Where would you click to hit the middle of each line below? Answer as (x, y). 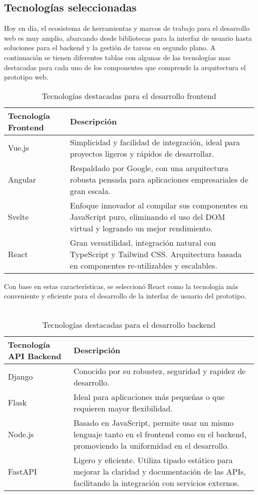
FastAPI (23, 471)
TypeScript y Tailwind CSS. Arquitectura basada (156, 254)
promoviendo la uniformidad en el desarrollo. (151, 445)
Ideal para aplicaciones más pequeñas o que (149, 396)
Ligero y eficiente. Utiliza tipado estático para (153, 460)
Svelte (18, 216)
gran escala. (90, 191)
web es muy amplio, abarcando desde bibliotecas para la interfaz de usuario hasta (128, 38)
